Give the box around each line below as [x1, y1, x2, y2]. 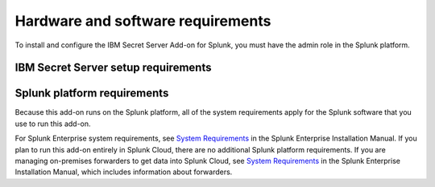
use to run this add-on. [14, 119, 92, 128]
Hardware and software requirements [14, 12, 271, 30]
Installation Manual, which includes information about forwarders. [14, 167, 233, 177]
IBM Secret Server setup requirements [14, 61, 212, 75]
